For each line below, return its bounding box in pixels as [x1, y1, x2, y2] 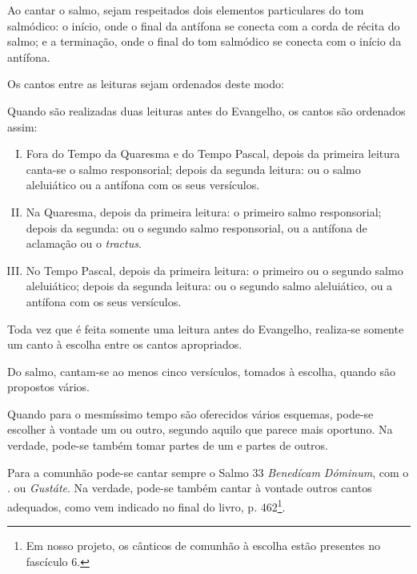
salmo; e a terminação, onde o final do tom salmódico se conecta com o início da [7, 33, 402, 50]
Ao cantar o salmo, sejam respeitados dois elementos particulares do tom [7, 2, 364, 18]
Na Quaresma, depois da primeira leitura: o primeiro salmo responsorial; [26, 203, 382, 220]
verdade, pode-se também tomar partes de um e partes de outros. [7, 437, 329, 454]
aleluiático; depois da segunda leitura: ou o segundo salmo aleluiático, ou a [26, 277, 393, 294]
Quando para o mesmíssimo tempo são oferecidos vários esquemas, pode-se [7, 405, 374, 422]
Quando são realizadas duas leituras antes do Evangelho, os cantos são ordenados [7, 102, 406, 119]
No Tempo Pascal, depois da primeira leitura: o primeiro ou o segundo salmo [26, 261, 403, 278]
